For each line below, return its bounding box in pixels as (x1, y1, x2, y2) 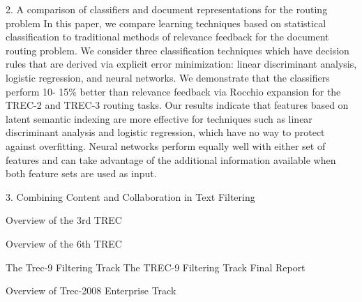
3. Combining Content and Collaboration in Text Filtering (6, 189, 255, 204)
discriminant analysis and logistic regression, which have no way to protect (6, 125, 325, 139)
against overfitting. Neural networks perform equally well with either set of (6, 138, 326, 153)
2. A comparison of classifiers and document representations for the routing (6, 2, 328, 16)
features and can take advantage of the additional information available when (6, 152, 336, 167)
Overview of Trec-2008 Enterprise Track (6, 283, 176, 298)
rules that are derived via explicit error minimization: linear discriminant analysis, (6, 56, 357, 71)
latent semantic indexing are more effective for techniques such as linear (6, 111, 312, 126)
